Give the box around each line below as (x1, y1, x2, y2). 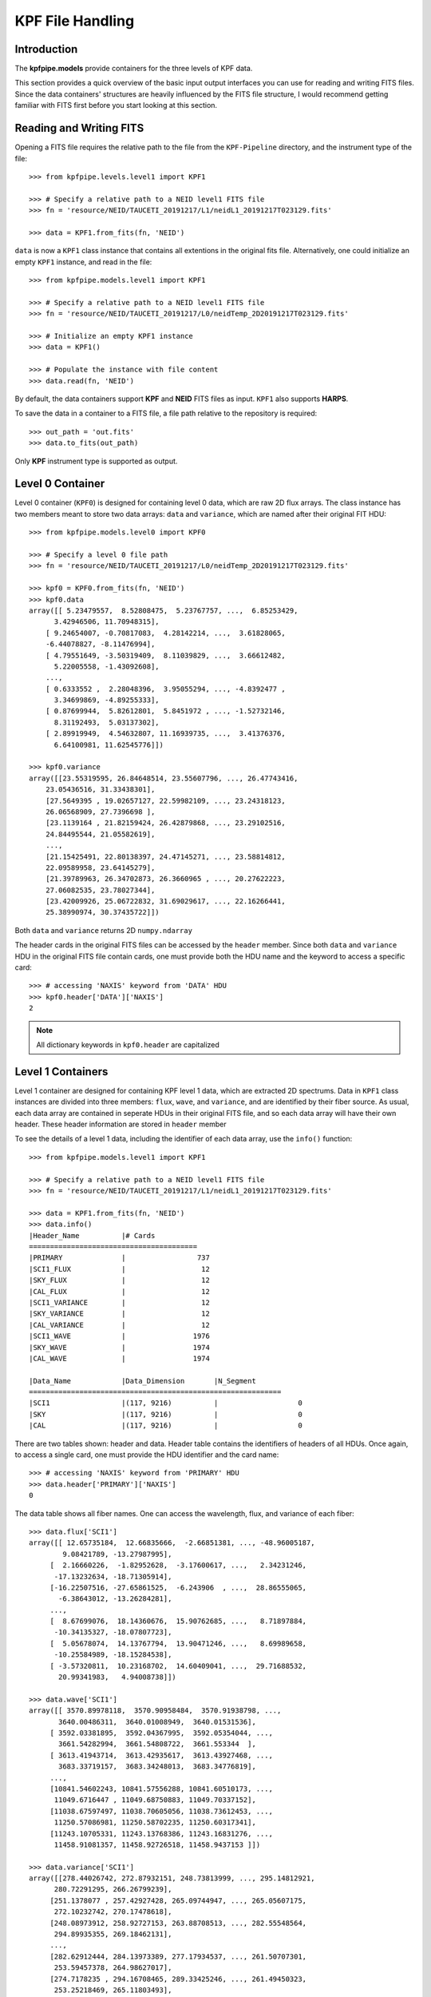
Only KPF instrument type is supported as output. (14, 456, 178, 466)
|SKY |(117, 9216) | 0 (29, 1410, 302, 1419)
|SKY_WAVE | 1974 (29, 1343, 211, 1352)
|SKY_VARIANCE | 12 (29, 1309, 211, 1318)
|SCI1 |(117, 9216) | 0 (29, 1399, 302, 1407)
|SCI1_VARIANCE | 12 (29, 1298, 211, 1307)
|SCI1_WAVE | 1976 (29, 1332, 211, 1341)
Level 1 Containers (14, 1065, 109, 1078)
